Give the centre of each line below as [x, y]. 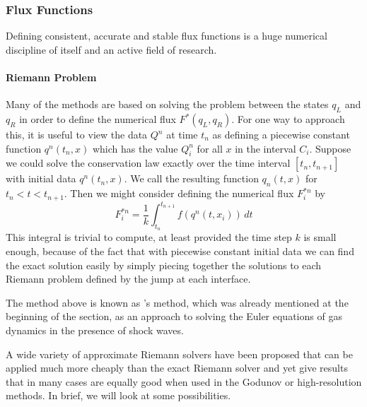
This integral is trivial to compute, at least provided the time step [149, 237]
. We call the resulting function [191, 178]
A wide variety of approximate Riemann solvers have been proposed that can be [179, 354]
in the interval [266, 148]
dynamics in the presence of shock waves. [95, 330]
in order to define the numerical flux [98, 119]
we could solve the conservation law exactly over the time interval [148, 163]
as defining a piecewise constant [281, 134]
